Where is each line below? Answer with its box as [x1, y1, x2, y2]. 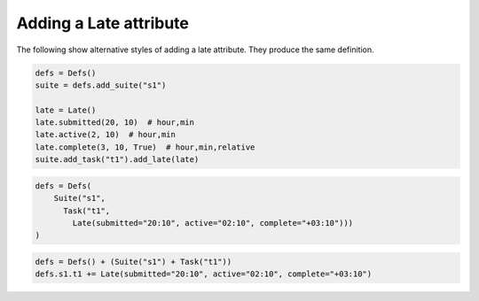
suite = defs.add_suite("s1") [35, 80, 167, 90]
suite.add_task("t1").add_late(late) [35, 155, 200, 165]
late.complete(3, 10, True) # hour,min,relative [35, 142, 255, 152]
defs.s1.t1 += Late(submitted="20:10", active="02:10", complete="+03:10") [35, 269, 373, 279]
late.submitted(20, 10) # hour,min [35, 118, 195, 127]
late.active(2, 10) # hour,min [35, 129, 177, 140]
